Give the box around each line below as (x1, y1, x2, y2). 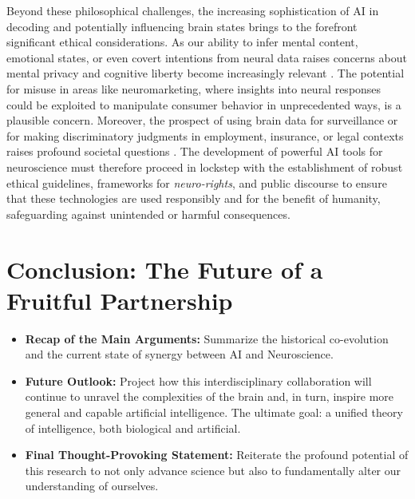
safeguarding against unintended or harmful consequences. (6, 205, 290, 222)
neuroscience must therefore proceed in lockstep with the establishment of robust (6, 158, 403, 175)
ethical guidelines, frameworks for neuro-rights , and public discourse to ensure (6, 174, 387, 191)
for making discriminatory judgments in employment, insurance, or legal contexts (6, 127, 404, 144)
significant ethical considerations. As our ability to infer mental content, (6, 34, 358, 50)
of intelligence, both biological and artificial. (25, 419, 241, 436)
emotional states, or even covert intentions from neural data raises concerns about (6, 49, 407, 65)
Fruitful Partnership (6, 283, 233, 316)
